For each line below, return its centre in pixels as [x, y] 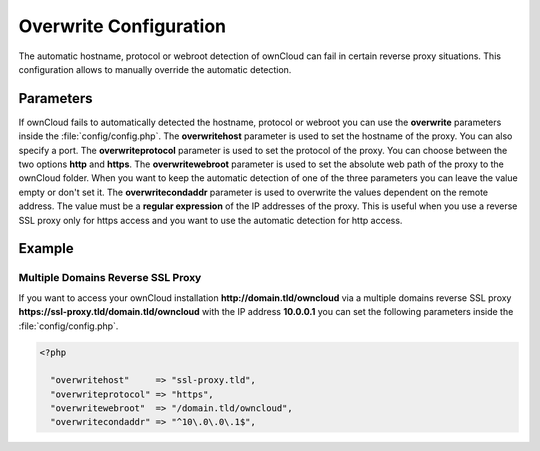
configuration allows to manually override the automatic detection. [155, 69]
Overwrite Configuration [122, 26]
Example [46, 248]
